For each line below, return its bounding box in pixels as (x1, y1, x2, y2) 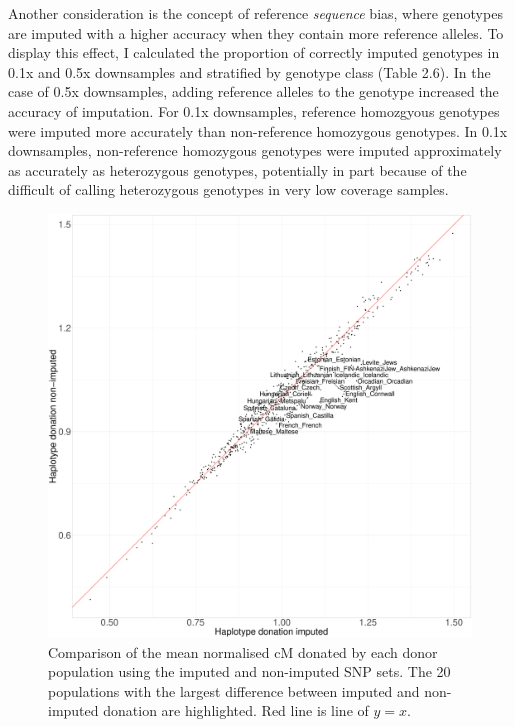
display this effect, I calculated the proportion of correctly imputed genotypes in (8, 42, 500, 63)
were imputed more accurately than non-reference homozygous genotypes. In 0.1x (8, 120, 508, 141)
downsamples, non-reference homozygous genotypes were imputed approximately (8, 140, 502, 161)
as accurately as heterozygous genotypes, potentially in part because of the (8, 159, 467, 180)
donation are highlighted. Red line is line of (103, 700, 369, 721)
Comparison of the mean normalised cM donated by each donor (48, 641, 438, 662)
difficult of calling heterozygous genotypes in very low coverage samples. (8, 179, 449, 200)
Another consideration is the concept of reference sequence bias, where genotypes (8, 3, 503, 23)
